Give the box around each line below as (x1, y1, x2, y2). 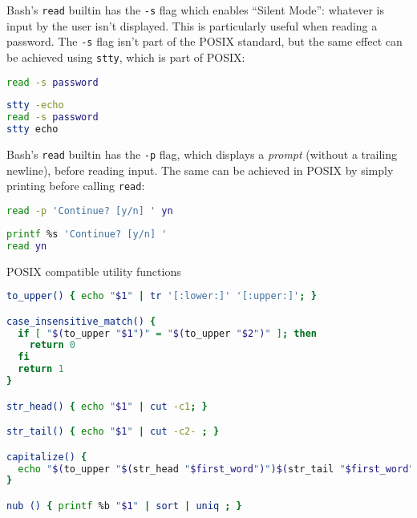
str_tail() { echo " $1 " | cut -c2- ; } (6, 426, 220, 438)
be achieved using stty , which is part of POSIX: (6, 48, 245, 65)
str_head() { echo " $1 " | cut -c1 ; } (6, 400, 208, 412)
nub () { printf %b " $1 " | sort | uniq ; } (6, 500, 242, 512)
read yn (6, 240, 47, 252)
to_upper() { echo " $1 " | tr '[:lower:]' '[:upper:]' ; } (6, 290, 317, 302)
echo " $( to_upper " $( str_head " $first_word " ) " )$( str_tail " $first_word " (18, 463, 415, 475)
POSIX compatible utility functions (6, 262, 181, 279)
